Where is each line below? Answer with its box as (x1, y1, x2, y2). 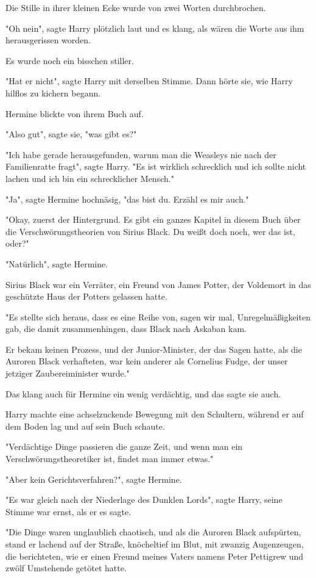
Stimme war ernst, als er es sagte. (5, 505, 132, 518)
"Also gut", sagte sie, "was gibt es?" (5, 128, 137, 140)
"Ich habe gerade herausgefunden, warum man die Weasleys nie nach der (5, 148, 276, 161)
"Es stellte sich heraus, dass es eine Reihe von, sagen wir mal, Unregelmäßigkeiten (5, 310, 311, 323)
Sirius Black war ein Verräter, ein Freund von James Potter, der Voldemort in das (5, 278, 311, 291)
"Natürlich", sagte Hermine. (5, 257, 108, 270)
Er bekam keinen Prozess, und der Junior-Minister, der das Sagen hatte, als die (5, 342, 302, 355)
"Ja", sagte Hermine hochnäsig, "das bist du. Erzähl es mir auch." (5, 192, 249, 205)
